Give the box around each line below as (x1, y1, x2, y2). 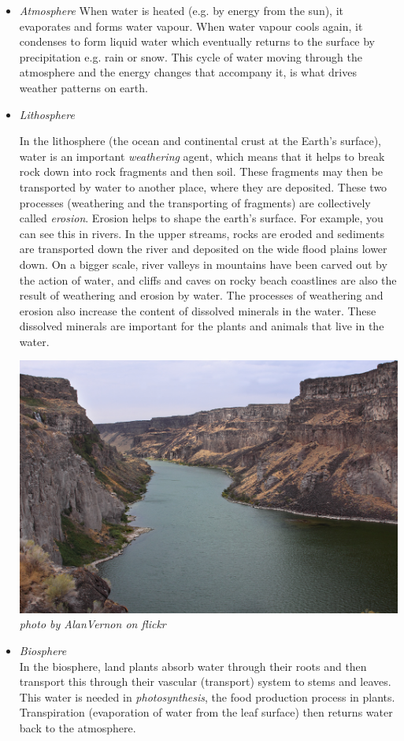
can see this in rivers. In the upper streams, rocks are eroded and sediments (19, 225, 385, 241)
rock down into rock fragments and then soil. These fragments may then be (19, 163, 384, 180)
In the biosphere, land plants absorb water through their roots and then (19, 657, 367, 674)
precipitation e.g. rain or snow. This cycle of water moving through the (19, 48, 362, 65)
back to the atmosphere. (19, 719, 136, 735)
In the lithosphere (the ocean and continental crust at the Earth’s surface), (19, 132, 381, 149)
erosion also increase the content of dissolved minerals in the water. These (19, 302, 376, 318)
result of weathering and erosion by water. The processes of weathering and (19, 287, 384, 303)
